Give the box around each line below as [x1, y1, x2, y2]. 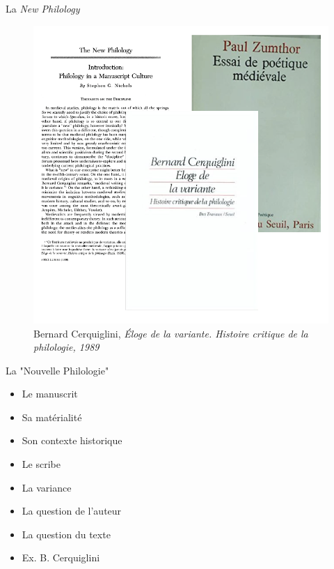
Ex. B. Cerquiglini [22, 550, 100, 565]
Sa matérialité [22, 409, 82, 424]
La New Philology [6, 1, 80, 15]
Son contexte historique [22, 433, 122, 448]
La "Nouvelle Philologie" [6, 363, 109, 377]
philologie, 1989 [33, 340, 100, 354]
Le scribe [22, 457, 61, 471]
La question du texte [22, 526, 111, 541]
